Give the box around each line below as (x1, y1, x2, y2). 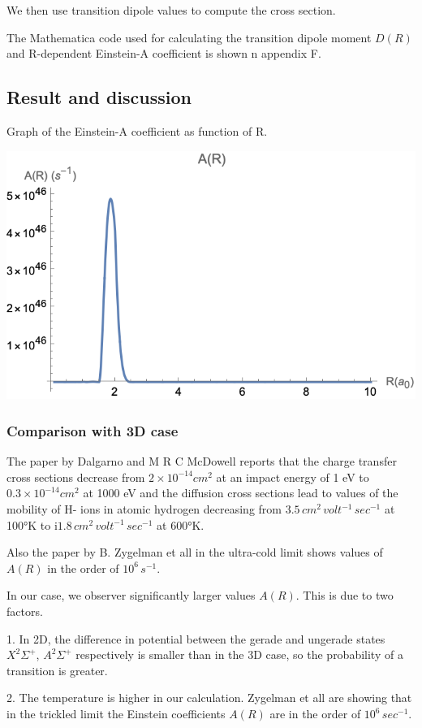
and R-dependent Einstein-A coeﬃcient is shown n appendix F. (6, 45, 321, 62)
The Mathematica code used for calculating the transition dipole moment (6, 28, 372, 45)
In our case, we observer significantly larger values (6, 587, 256, 604)
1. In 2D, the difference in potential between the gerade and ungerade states (6, 630, 385, 647)
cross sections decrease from (6, 468, 145, 485)
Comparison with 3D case (6, 420, 179, 440)
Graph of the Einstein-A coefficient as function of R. (6, 122, 268, 139)
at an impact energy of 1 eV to (216, 468, 369, 485)
